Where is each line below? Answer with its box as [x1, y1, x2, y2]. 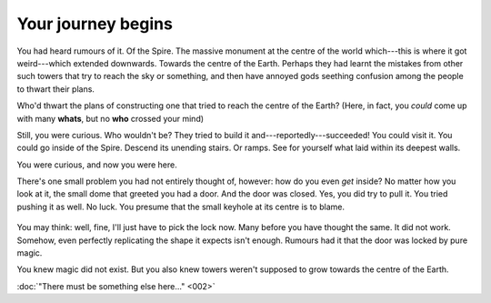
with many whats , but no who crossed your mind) [16, 113, 205, 124]
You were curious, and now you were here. [16, 159, 177, 170]
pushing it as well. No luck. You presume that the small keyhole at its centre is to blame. [16, 201, 346, 212]
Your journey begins [16, 14, 173, 34]
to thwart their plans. [16, 83, 95, 95]
